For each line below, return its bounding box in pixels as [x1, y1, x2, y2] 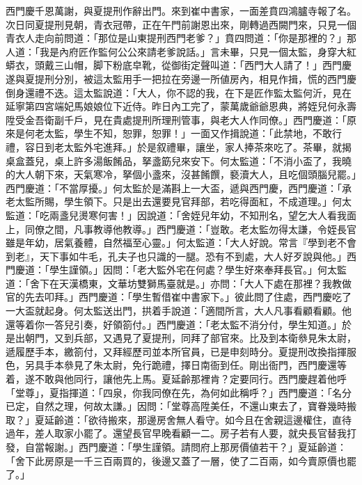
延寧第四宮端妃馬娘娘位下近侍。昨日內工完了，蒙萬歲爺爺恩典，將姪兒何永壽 [6, 99, 356, 113]
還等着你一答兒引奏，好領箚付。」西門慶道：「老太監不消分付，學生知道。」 [6, 317, 342, 331]
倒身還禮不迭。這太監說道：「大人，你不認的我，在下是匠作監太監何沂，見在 [6, 85, 352, 100]
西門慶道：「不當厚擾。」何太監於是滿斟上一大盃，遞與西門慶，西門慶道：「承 [6, 180, 352, 195]
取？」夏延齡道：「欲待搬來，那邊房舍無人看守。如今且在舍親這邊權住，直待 [6, 412, 352, 427]
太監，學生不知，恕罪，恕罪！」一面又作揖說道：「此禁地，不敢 [44, 126, 332, 141]
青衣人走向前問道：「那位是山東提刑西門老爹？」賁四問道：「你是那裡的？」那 [6, 31, 356, 45]
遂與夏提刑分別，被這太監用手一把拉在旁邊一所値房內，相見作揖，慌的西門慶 [6, 71, 356, 86]
